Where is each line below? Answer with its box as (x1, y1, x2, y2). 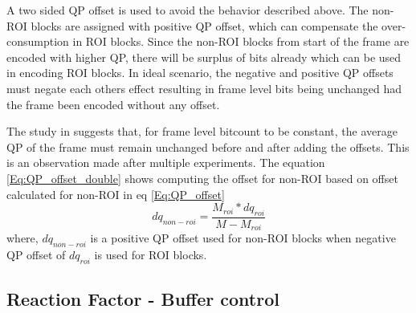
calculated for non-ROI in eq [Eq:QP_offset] (6, 185, 225, 202)
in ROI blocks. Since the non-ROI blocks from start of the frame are (72, 33, 410, 50)
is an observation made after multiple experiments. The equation (6, 154, 325, 171)
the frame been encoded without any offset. (6, 96, 220, 112)
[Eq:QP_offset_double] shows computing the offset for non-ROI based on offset (6, 169, 398, 186)
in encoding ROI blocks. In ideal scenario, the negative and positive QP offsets (6, 64, 394, 81)
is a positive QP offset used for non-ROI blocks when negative (90, 230, 396, 246)
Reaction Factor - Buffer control (6, 287, 279, 311)
